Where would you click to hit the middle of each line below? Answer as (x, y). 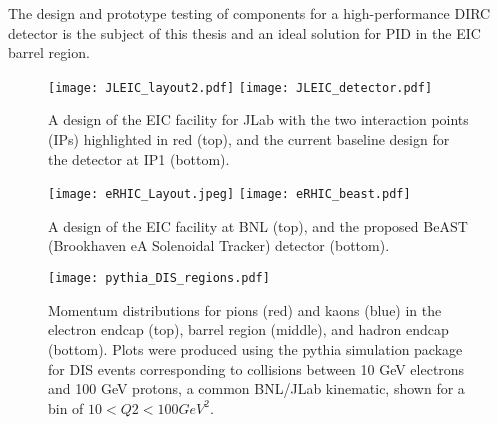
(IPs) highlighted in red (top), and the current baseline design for (249, 139)
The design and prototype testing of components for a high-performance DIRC (249, 13)
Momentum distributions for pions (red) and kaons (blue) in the (245, 309)
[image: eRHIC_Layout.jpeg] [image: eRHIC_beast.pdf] (229, 194)
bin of (66, 407)
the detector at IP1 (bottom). (139, 158)
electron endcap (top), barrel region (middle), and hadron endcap (248, 329)
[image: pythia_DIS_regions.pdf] (159, 278)
